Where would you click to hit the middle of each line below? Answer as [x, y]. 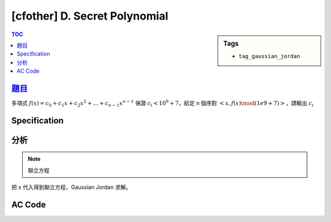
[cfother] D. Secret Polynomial [90, 16]
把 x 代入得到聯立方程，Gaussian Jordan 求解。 [71, 187]
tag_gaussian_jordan [269, 56]
